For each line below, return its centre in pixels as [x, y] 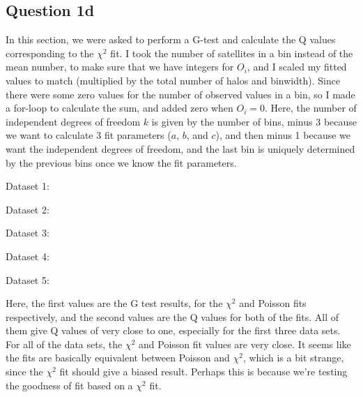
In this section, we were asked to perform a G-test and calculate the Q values [171, 39]
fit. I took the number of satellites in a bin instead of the [232, 53]
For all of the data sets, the [64, 344]
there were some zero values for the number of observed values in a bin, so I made [180, 94]
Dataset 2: [28, 209]
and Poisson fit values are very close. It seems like [245, 344]
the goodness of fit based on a [69, 385]
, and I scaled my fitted [297, 67]
